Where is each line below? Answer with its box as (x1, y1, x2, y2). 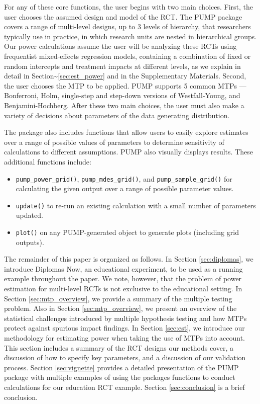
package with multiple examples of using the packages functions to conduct (4, 372, 235, 382)
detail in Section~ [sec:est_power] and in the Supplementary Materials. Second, (4, 70, 246, 81)
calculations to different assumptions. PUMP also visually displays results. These (4, 146, 253, 157)
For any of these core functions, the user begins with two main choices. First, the (4, 2, 253, 12)
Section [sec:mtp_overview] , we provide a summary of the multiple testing (4, 293, 232, 303)
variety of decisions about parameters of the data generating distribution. (4, 110, 230, 120)
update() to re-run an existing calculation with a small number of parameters (16, 200, 256, 210)
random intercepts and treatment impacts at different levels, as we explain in (4, 60, 241, 71)
